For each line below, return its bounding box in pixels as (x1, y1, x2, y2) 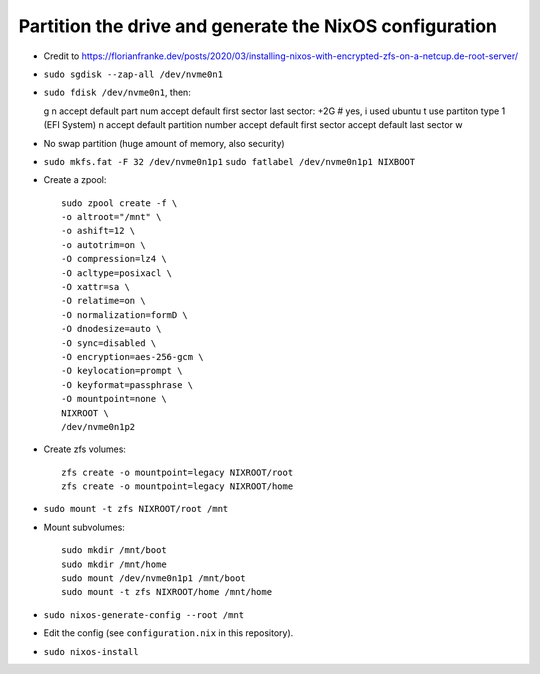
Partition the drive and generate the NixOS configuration (18, 15, 498, 37)
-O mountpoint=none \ (61, 393, 167, 405)
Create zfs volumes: (43, 443, 127, 455)
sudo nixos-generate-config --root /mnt (43, 609, 245, 620)
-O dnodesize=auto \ (61, 323, 162, 335)
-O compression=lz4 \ (61, 253, 167, 265)
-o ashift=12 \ (61, 225, 136, 237)
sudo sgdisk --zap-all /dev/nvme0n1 (43, 68, 224, 80)
